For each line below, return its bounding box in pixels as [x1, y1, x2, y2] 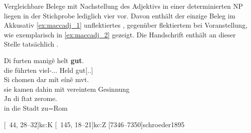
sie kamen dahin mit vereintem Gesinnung [4, 83, 130, 94]
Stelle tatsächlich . [4, 39, 59, 49]
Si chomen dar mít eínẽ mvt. [4, 74, 89, 84]
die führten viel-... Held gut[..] [4, 65, 93, 75]
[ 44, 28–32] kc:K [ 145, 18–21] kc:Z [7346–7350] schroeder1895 [4, 119, 185, 129]
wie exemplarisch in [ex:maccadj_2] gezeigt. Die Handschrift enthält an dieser [4, 29, 236, 39]
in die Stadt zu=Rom [4, 102, 68, 113]
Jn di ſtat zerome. [4, 93, 57, 103]
